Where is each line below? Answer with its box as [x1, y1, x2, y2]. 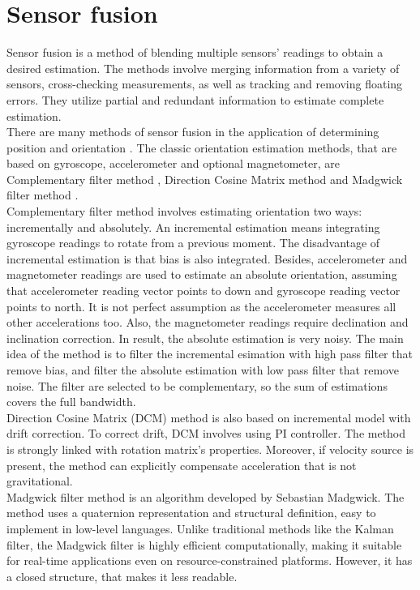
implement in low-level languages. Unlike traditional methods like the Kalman [6, 519, 394, 537]
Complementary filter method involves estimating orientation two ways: [6, 203, 362, 220]
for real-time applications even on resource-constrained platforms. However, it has [6, 552, 413, 569]
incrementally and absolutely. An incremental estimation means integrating [6, 218, 380, 235]
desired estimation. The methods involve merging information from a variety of [6, 59, 400, 76]
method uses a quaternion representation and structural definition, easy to [6, 504, 376, 521]
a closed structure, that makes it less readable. [6, 567, 238, 584]
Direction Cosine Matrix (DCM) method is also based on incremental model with [6, 408, 411, 425]
